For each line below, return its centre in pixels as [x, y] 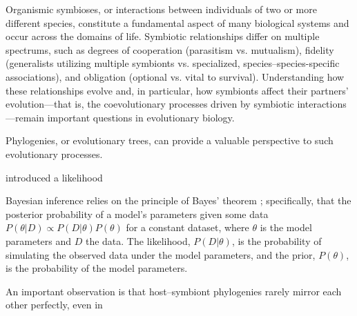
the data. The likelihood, [138, 240]
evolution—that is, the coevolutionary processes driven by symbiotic [150, 104]
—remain [25, 117]
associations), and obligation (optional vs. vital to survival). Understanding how [175, 76]
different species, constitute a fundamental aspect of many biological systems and [177, 22]
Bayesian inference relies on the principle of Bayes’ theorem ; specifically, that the [178, 200]
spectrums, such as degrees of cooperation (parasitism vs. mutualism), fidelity [170, 49]
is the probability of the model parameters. [97, 268]
